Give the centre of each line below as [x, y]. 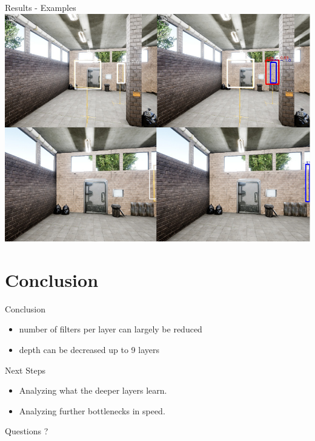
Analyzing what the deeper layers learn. [93, 390]
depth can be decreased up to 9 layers [89, 350]
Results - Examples [41, 7]
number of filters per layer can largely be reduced [111, 329]
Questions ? [27, 431]
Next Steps [25, 370]
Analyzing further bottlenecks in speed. [92, 410]
